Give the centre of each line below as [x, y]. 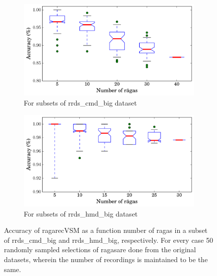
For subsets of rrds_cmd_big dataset [81, 103]
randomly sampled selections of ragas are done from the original [100, 249]
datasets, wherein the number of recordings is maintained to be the [106, 259]
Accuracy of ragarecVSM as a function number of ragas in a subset [106, 230]
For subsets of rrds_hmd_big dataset [81, 213]
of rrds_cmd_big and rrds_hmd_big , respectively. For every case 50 [108, 240]
